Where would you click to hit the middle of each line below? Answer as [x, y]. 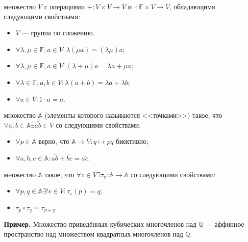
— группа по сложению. [58, 33]
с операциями [64, 6]
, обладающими [192, 6]
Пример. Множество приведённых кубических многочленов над [100, 224]
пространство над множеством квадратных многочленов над [94, 233]
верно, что [54, 141]
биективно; [132, 141]
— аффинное [225, 224]
